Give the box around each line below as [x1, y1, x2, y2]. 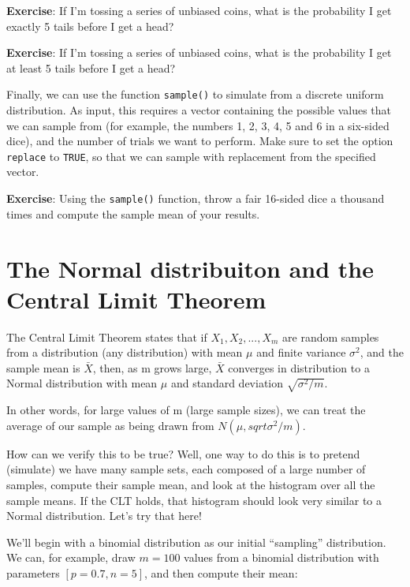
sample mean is [6, 359, 80, 376]
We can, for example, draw [6, 549, 136, 566]
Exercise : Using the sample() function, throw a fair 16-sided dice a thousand [6, 190, 385, 207]
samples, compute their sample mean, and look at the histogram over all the [6, 476, 375, 492]
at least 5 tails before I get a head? [6, 59, 176, 76]
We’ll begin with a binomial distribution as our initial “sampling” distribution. [6, 533, 386, 550]
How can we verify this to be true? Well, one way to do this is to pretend [6, 445, 360, 462]
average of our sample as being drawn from [6, 417, 214, 433]
